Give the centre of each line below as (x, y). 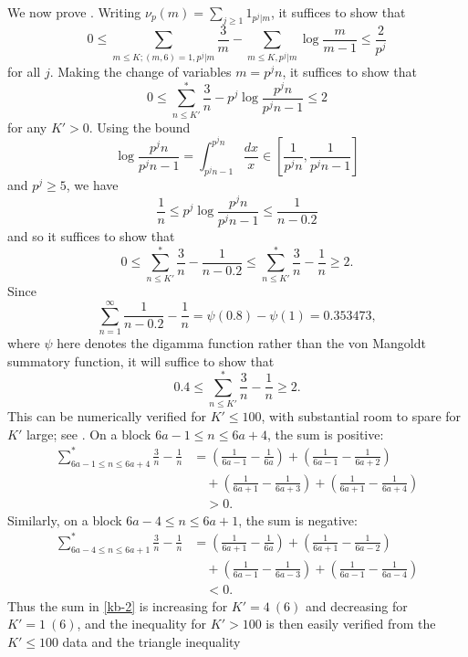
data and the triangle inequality (151, 641)
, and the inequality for (142, 624)
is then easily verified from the (351, 624)
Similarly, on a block (65, 519)
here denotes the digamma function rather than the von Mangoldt (241, 343)
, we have (92, 185)
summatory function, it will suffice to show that (141, 360)
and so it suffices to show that (91, 235)
